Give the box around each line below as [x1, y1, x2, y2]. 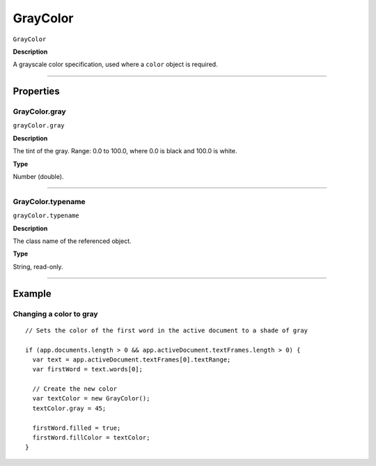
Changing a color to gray [13, 309, 98, 318]
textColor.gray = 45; [32, 404, 107, 412]
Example [13, 288, 52, 300]
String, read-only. [13, 262, 63, 271]
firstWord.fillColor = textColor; [32, 434, 150, 442]
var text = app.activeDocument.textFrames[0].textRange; [32, 355, 231, 364]
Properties [13, 86, 60, 98]
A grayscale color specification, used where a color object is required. [13, 60, 219, 69]
